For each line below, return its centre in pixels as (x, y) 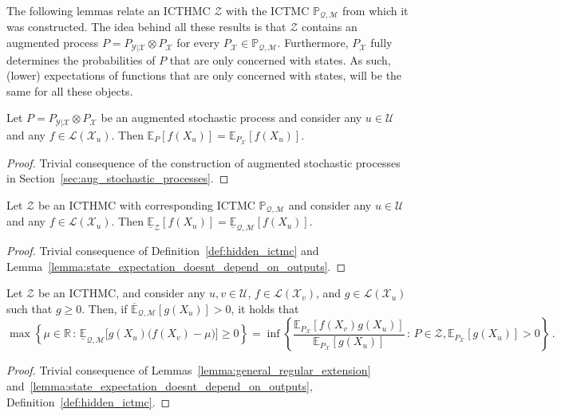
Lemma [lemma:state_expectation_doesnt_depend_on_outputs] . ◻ (176, 266)
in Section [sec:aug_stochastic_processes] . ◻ (118, 178)
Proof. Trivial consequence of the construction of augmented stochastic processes (203, 162)
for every (198, 43)
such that (30, 309)
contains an (330, 27)
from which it (375, 10)
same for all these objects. (70, 90)
